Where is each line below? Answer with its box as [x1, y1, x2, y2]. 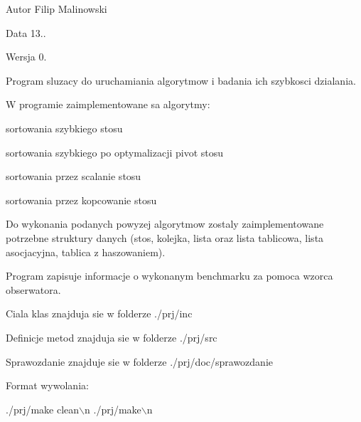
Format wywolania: [6, 378, 89, 393]
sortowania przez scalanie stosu [6, 169, 141, 184]
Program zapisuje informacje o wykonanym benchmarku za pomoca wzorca [6, 268, 333, 283]
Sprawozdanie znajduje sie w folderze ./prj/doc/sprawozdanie [6, 354, 273, 369]
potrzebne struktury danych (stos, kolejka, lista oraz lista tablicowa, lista [6, 230, 324, 245]
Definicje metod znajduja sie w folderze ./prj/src [6, 329, 217, 344]
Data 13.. [6, 25, 46, 40]
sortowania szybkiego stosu [6, 120, 123, 135]
